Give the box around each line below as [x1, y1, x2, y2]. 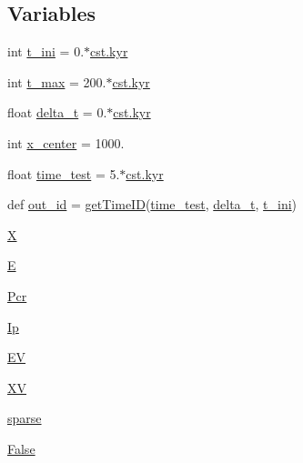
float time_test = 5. [7, 164, 120, 183]
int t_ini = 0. [7, 42, 85, 61]
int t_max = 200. [7, 72, 106, 91]
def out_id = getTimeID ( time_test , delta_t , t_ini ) [7, 195, 298, 214]
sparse [7, 408, 42, 428]
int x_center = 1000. [7, 133, 125, 152]
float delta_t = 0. [7, 103, 107, 122]
